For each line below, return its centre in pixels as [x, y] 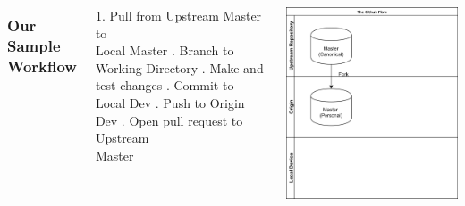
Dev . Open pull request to [169, 120]
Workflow [42, 66]
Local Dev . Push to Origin [170, 102]
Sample [34, 45]
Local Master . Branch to [165, 50]
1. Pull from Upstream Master [178, 15]
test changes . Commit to [165, 85]
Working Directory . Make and [179, 67]
